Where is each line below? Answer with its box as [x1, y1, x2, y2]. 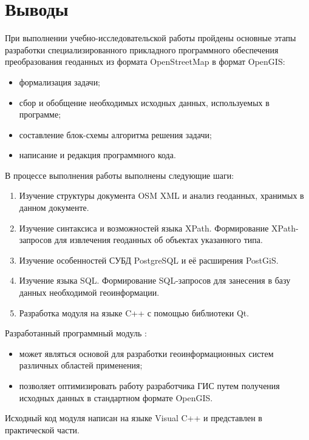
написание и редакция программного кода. [19, 148, 176, 161]
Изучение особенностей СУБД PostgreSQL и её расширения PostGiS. [19, 253, 279, 266]
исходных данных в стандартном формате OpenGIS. [19, 391, 213, 404]
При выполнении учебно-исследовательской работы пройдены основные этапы [5, 32, 296, 44]
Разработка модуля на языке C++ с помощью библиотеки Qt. [19, 306, 250, 319]
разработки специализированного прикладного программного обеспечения [5, 43, 279, 56]
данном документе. [19, 201, 89, 214]
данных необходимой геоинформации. [19, 286, 160, 299]
